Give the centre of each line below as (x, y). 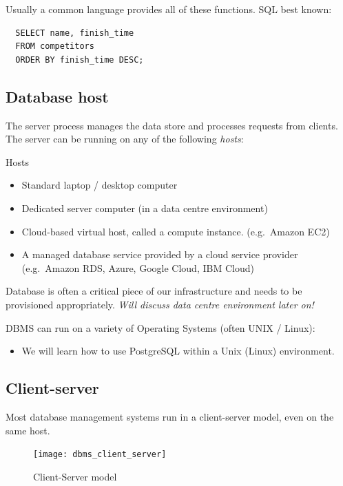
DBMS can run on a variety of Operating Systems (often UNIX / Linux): (160, 327)
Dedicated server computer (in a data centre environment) (145, 208)
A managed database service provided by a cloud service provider (160, 254)
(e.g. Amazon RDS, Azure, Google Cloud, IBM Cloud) (138, 267)
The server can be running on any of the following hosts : (125, 139)
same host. (28, 430)
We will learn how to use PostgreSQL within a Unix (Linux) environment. (178, 351)
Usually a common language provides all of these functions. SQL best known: (169, 9)
